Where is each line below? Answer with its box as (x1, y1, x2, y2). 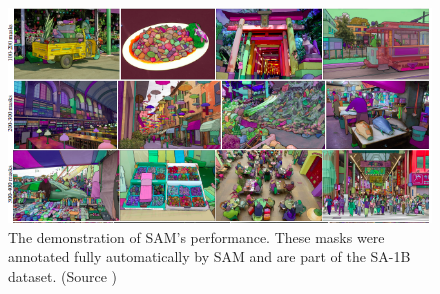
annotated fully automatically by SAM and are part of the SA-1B (8, 246, 411, 267)
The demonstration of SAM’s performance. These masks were (8, 226, 385, 247)
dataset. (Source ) (8, 266, 118, 286)
